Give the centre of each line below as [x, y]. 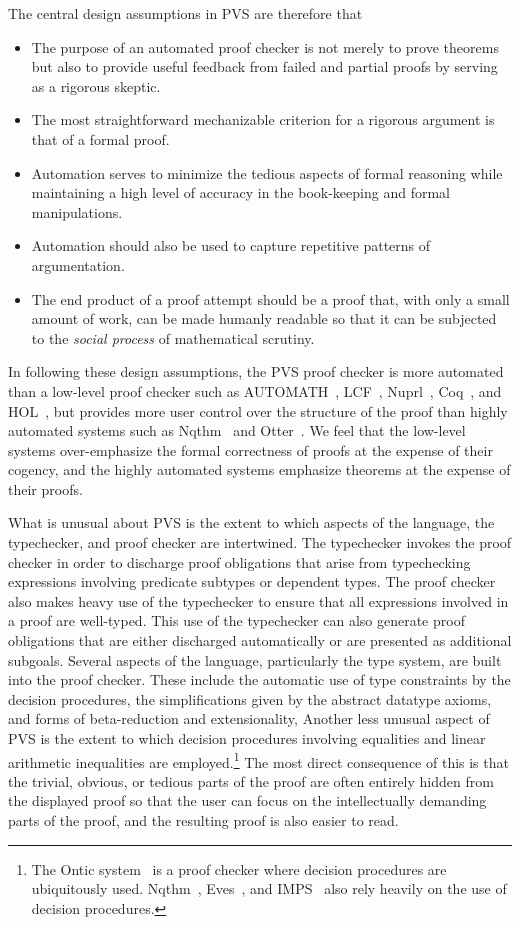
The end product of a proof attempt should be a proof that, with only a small [270, 298]
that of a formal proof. [100, 138]
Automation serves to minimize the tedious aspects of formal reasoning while [267, 172]
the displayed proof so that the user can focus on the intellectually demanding [247, 800]
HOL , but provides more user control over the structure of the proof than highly [258, 410]
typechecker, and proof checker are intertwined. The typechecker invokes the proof [260, 542]
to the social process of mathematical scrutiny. [173, 337]
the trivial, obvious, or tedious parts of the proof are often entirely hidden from [251, 780]
